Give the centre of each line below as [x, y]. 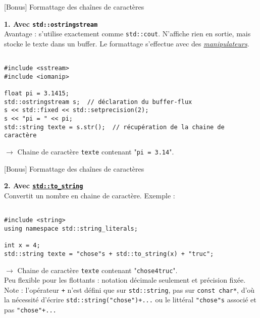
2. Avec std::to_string [44, 185]
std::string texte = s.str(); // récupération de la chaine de [114, 127]
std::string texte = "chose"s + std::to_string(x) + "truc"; [109, 254]
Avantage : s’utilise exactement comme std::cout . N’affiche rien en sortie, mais [127, 34]
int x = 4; [22, 246]
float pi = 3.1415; [37, 94]
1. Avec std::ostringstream [51, 23]
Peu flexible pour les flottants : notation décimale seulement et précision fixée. [125, 280]
